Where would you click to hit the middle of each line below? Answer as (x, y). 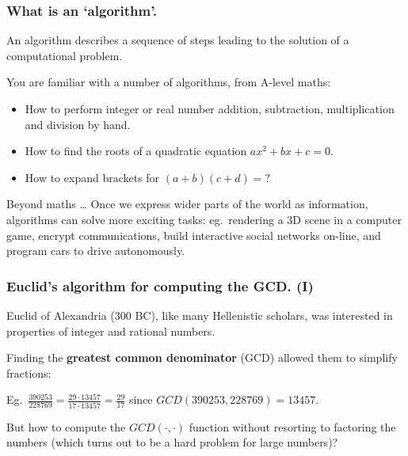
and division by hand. (78, 124)
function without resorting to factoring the (292, 426)
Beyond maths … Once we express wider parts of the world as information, (187, 204)
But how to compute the (66, 426)
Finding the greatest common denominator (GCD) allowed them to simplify (202, 357)
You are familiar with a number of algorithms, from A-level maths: (169, 82)
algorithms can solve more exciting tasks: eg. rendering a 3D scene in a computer (204, 219)
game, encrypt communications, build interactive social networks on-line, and (194, 235)
